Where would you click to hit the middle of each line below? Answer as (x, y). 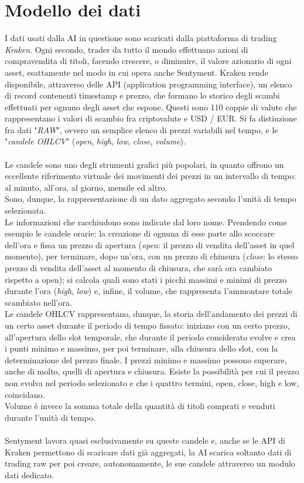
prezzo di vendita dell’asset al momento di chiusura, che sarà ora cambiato (139, 268)
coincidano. (25, 394)
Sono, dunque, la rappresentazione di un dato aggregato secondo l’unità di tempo (151, 199)
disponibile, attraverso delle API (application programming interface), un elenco (148, 84)
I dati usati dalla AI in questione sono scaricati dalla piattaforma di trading (141, 38)
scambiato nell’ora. (38, 302)
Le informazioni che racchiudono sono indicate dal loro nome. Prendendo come (146, 222)
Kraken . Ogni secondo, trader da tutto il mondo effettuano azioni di (127, 49)
